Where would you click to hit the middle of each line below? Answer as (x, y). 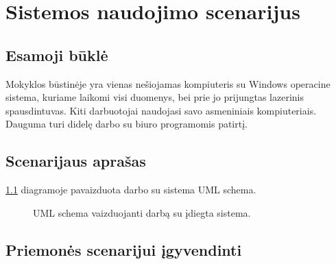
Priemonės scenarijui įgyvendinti (124, 249)
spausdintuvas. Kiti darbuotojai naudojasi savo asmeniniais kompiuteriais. (161, 110)
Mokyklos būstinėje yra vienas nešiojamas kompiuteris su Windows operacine (168, 83)
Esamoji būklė (57, 55)
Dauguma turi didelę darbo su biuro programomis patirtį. (127, 124)
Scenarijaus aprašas (76, 161)
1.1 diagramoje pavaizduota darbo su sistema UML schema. (131, 190)
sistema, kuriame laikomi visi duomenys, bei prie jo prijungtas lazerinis (155, 97)
